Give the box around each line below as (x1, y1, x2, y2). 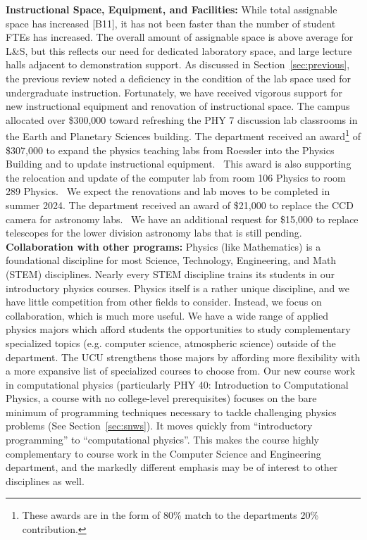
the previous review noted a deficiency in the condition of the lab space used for (6, 70, 351, 85)
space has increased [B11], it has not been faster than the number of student (6, 15, 336, 30)
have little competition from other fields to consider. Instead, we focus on (6, 294, 322, 309)
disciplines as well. (6, 473, 85, 488)
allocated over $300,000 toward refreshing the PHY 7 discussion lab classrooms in (6, 112, 358, 127)
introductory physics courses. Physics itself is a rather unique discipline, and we (6, 280, 349, 295)
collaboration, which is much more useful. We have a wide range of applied (6, 308, 328, 322)
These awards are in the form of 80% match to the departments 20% (22, 508, 319, 522)
